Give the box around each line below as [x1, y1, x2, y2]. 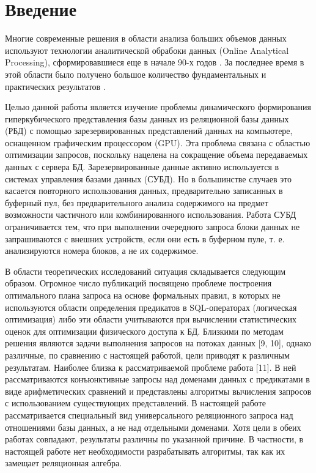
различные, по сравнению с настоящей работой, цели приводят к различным [5, 348, 290, 361]
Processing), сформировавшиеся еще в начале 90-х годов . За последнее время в [5, 56, 304, 69]
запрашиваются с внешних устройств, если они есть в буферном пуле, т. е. [5, 232, 285, 245]
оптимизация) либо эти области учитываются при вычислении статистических [5, 313, 296, 326]
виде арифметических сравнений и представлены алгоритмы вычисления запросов [5, 384, 312, 397]
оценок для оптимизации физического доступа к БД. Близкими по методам [5, 324, 284, 337]
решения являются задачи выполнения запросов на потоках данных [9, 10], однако [5, 337, 312, 349]
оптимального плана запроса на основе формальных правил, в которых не [5, 289, 281, 301]
